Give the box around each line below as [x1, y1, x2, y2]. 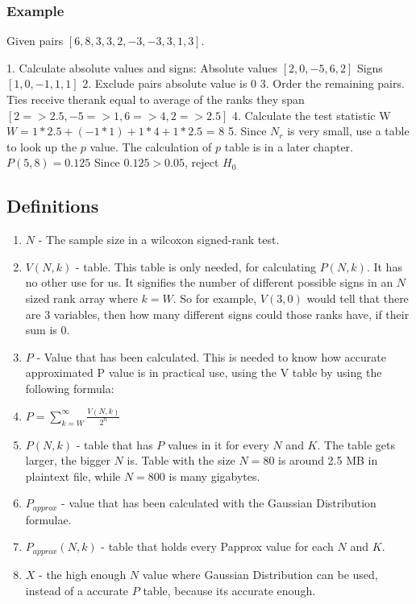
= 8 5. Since [206, 122, 267, 139]
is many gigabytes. [168, 467, 260, 484]
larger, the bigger [25, 452, 110, 469]
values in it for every [168, 436, 269, 453]
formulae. [25, 511, 72, 527]
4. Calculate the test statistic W [231, 106, 391, 123]
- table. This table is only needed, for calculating [75, 258, 316, 275]
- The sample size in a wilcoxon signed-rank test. [38, 231, 280, 248]
